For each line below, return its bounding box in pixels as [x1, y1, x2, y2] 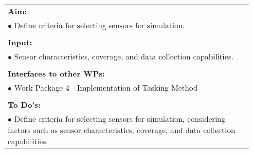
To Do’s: [8, 99, 41, 110]
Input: [8, 37, 32, 48]
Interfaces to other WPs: [8, 68, 105, 79]
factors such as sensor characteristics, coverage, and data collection [8, 124, 235, 135]
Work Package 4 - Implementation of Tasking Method [14, 82, 198, 93]
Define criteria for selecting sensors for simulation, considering [14, 113, 226, 124]
